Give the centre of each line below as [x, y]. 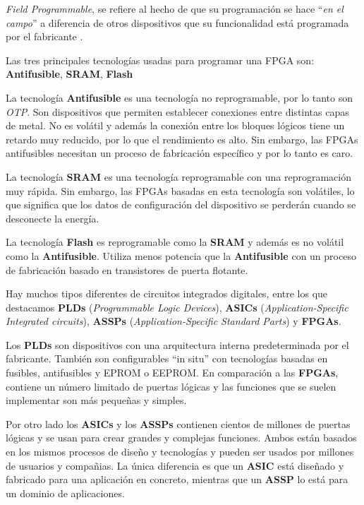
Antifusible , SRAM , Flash [69, 74]
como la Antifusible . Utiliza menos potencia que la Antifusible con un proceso [181, 255]
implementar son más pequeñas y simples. [96, 400]
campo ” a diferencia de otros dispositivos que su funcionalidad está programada [177, 22]
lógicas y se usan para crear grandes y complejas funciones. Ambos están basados [181, 438]
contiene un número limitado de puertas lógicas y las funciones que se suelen [171, 386]
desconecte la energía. [53, 218]
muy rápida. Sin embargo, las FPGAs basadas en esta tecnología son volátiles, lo [180, 190]
